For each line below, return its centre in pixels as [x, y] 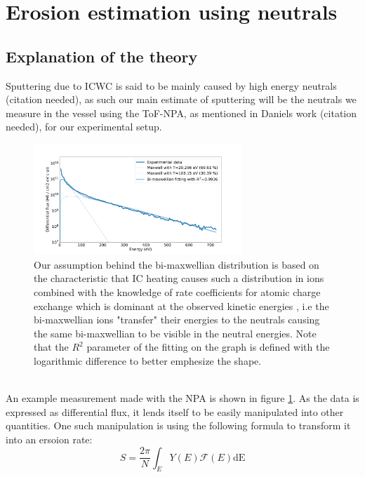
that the [51, 347]
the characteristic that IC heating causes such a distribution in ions [179, 278]
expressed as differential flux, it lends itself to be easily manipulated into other [175, 411]
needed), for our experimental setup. [84, 127]
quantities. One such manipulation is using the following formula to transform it [178, 425]
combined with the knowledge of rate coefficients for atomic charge [177, 291]
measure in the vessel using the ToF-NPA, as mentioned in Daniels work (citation [181, 113]
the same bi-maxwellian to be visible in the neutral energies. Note [175, 333]
